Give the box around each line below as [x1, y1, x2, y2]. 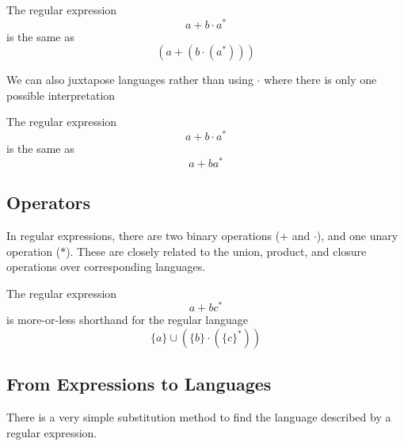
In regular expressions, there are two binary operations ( [6, 227, 280, 243]
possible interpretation [6, 86, 116, 103]
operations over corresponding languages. [6, 258, 206, 275]
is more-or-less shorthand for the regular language [6, 311, 249, 328]
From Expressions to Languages [6, 372, 272, 396]
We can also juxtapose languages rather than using [6, 71, 253, 88]
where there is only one [264, 71, 377, 88]
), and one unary [316, 227, 398, 243]
